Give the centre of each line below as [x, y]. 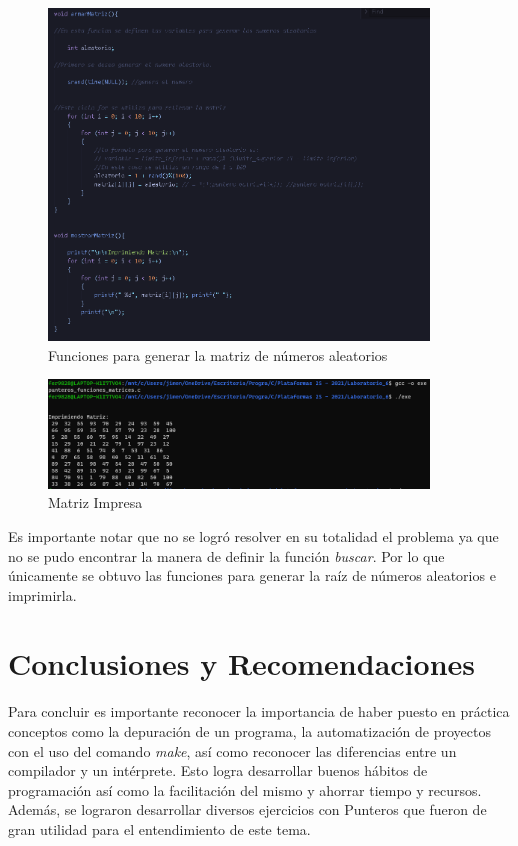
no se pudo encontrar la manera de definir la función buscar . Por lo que [226, 555]
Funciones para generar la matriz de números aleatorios [218, 354]
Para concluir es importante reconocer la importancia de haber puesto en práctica [259, 711]
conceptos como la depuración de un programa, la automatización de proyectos [249, 731]
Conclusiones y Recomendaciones [241, 663]
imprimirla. [42, 594]
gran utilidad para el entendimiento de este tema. [159, 828]
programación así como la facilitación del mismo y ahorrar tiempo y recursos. [245, 789]
